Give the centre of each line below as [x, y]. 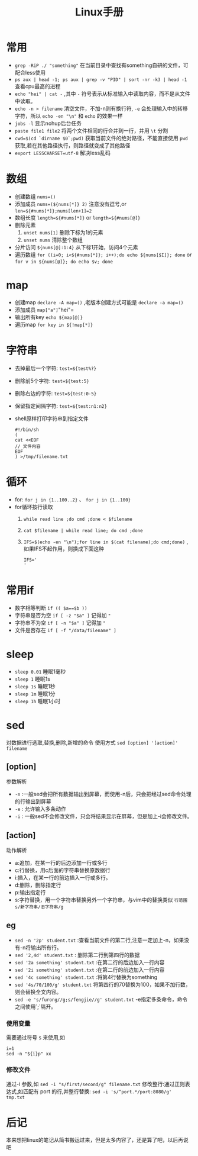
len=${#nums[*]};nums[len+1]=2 [53, 211]
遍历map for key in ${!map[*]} [54, 324]
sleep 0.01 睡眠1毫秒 [40, 671]
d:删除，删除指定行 [38, 885]
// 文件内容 [27, 446]
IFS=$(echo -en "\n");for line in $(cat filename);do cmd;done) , [106, 542]
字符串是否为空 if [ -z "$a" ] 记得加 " [63, 615]
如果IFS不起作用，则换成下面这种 [64, 549]
